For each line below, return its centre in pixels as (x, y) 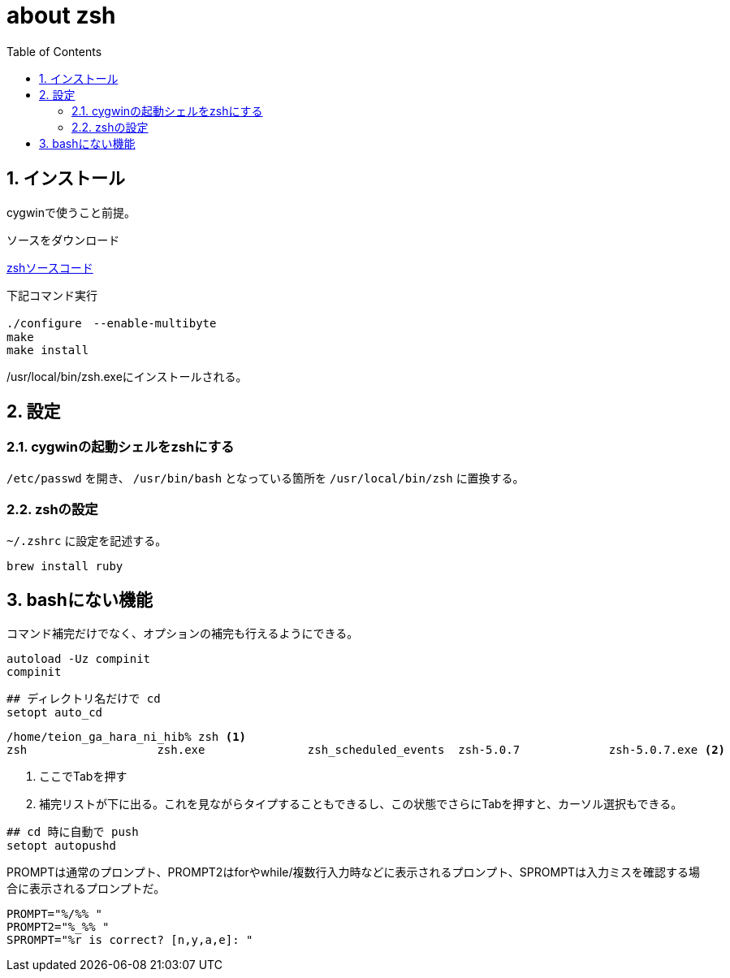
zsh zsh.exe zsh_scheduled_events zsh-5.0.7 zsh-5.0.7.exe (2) (366, 750)
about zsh (61, 15)
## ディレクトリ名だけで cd (84, 699)
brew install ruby (65, 566)
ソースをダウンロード (63, 240)
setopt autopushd (61, 846)
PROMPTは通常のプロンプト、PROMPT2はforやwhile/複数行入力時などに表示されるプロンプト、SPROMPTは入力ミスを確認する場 (354, 872)
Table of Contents (54, 51)
